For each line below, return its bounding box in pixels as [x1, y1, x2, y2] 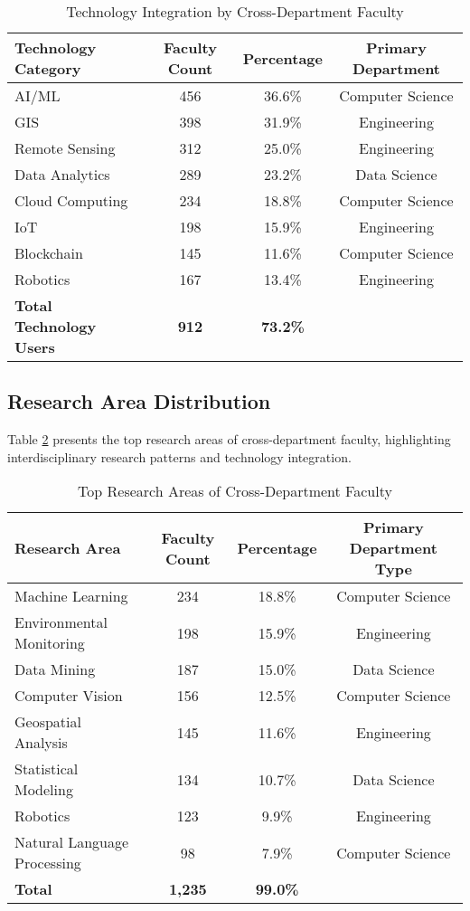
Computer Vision [14, 685, 123, 707]
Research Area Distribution [7, 387, 271, 415]
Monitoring [14, 632, 85, 654]
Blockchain [14, 242, 83, 263]
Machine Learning [14, 585, 128, 607]
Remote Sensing [14, 138, 116, 158]
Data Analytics [14, 164, 110, 185]
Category [14, 58, 81, 79]
